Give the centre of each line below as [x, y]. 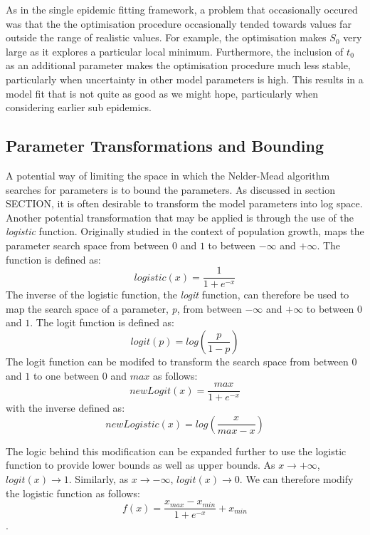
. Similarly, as [99, 478]
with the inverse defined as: [65, 408]
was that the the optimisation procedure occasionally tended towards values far [179, 23]
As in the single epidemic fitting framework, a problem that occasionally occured [182, 9]
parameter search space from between [88, 245]
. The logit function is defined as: [102, 322]
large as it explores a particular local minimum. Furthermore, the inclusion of [175, 51]
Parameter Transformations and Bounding [165, 146]
